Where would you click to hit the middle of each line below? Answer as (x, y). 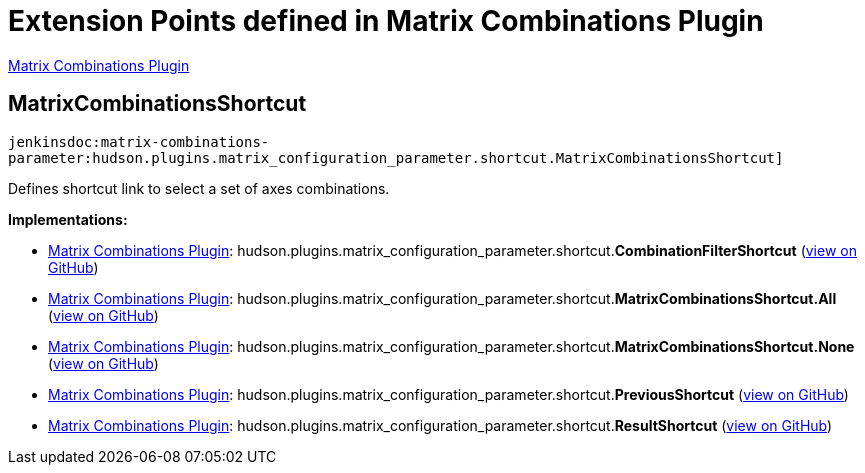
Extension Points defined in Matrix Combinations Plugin (386, 21)
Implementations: (68, 219)
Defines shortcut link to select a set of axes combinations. (199, 188)
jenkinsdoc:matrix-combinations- (139, 141)
